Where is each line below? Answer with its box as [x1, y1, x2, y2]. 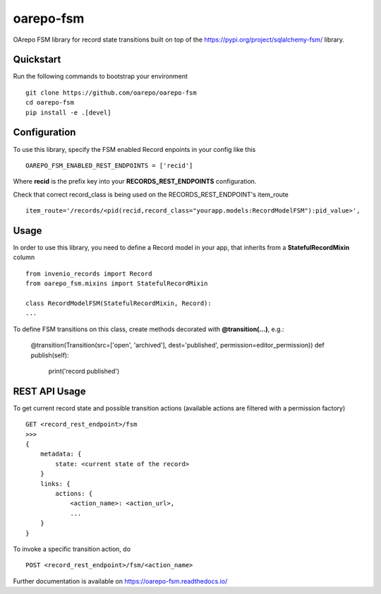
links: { [40, 480, 71, 487]
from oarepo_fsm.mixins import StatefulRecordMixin [25, 280, 208, 287]
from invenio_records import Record [25, 269, 152, 278]
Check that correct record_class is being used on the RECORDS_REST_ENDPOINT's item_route [13, 190, 289, 198]
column [13, 253, 35, 261]
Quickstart [13, 54, 61, 66]
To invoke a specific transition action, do [13, 545, 131, 553]
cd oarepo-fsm [25, 99, 74, 107]
